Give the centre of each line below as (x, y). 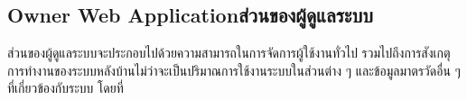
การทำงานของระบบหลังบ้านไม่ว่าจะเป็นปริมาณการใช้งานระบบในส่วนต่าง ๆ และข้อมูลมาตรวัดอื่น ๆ (234, 70)
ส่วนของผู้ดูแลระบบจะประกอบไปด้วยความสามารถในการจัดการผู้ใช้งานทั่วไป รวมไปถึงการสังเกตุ (229, 53)
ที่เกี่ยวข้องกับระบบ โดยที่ (65, 88)
